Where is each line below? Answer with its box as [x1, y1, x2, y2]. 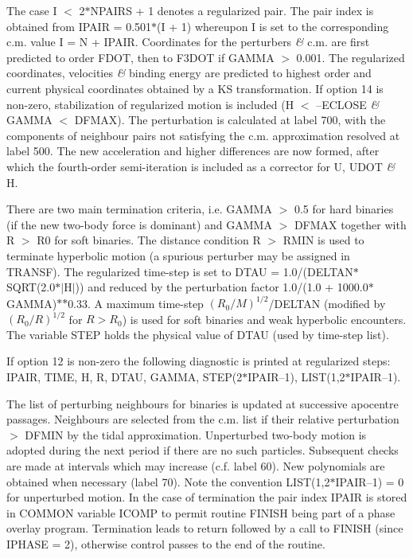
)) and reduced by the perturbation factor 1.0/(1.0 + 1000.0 [75, 279, 368, 295]
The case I [6, 2, 57, 18]
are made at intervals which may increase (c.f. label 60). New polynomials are [6, 458, 385, 474]
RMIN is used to [282, 232, 364, 248]
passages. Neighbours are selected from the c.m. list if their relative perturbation [6, 411, 399, 427]
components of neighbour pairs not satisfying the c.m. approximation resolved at [6, 127, 400, 143]
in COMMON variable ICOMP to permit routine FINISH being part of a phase [6, 504, 395, 521]
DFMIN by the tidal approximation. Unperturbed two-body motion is [25, 426, 367, 443]
